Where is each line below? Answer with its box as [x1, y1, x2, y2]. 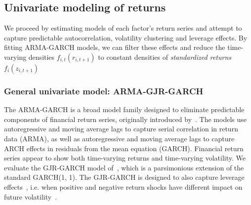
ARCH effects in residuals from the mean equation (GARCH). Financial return [4, 143, 244, 153]
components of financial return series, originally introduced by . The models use [4, 114, 247, 124]
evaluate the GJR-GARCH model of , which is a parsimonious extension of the [4, 162, 244, 172]
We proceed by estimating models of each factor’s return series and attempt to [4, 23, 242, 33]
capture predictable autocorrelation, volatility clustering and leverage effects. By [4, 32, 248, 42]
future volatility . [4, 191, 57, 202]
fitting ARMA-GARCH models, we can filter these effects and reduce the [4, 42, 225, 52]
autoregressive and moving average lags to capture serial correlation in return [4, 123, 238, 134]
